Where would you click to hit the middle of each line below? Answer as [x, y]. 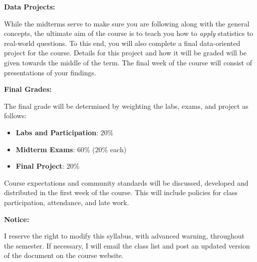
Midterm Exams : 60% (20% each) [71, 149]
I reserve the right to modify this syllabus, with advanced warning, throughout [124, 236]
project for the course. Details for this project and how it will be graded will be [126, 53]
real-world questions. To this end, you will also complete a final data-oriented [122, 43]
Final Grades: [28, 89]
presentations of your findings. [50, 72]
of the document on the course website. [64, 255]
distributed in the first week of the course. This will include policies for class [121, 192]
